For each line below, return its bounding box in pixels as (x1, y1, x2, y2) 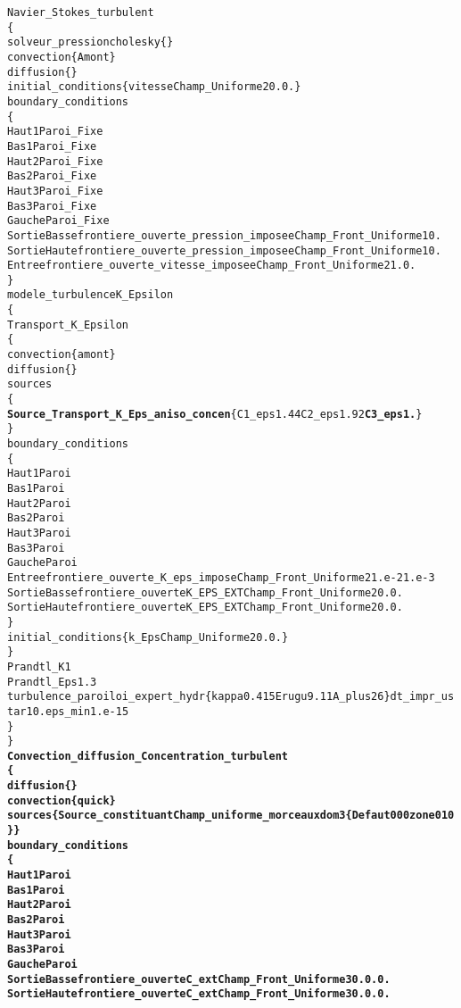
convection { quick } (7, 794, 116, 807)
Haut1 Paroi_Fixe (7, 125, 103, 138)
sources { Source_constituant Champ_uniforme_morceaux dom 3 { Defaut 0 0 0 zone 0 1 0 (7, 809, 455, 822)
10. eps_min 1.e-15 (26, 704, 129, 718)
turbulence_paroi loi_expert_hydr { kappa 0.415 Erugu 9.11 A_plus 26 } (7, 690, 391, 704)
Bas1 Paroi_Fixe (7, 139, 97, 153)
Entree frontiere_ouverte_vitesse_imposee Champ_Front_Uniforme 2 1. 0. (7, 259, 416, 272)
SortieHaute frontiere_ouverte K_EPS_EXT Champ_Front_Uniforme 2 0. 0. (7, 601, 403, 614)
